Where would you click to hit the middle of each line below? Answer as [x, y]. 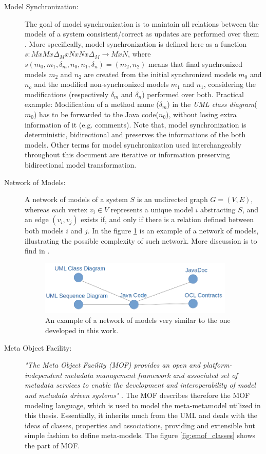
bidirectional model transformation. [81, 164]
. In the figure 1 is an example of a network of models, [173, 231]
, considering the [230, 84]
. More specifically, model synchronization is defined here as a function [136, 43]
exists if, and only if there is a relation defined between [167, 219]
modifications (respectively [67, 94]
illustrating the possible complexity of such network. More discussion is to [141, 240]
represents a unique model [152, 209]
